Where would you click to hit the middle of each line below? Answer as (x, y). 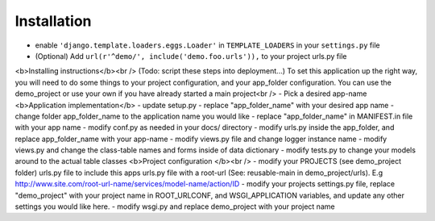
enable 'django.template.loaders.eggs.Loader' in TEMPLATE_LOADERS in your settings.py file (207, 45)
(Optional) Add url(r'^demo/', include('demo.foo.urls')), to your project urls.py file (191, 56)
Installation (53, 21)
